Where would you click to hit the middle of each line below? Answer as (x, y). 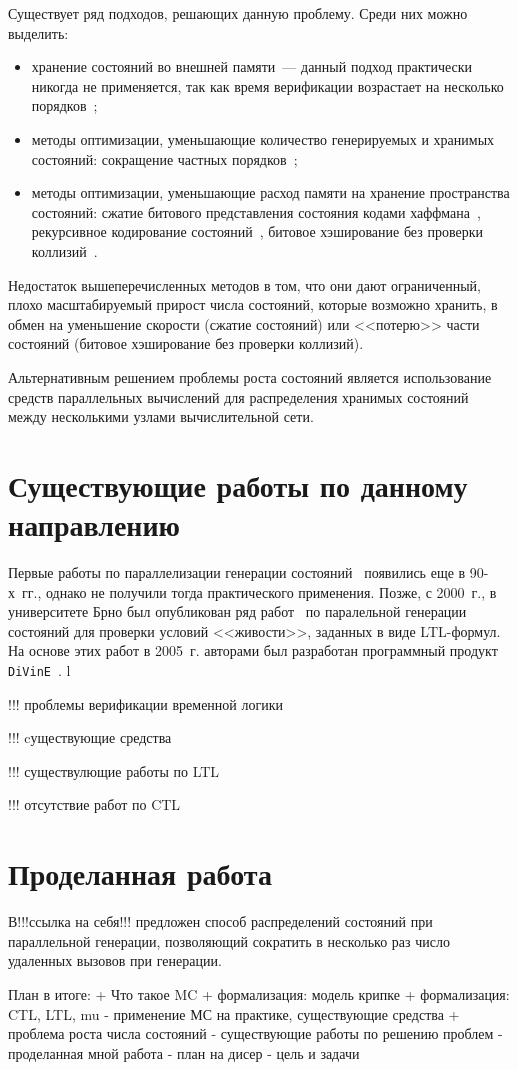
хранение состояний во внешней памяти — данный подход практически (251, 66)
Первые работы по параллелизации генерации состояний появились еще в (237, 572)
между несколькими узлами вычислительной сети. (161, 416)
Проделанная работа (140, 873)
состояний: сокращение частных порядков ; (164, 158)
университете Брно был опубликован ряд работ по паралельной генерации (237, 611)
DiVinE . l (39, 669)
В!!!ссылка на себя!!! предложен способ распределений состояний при (220, 921)
